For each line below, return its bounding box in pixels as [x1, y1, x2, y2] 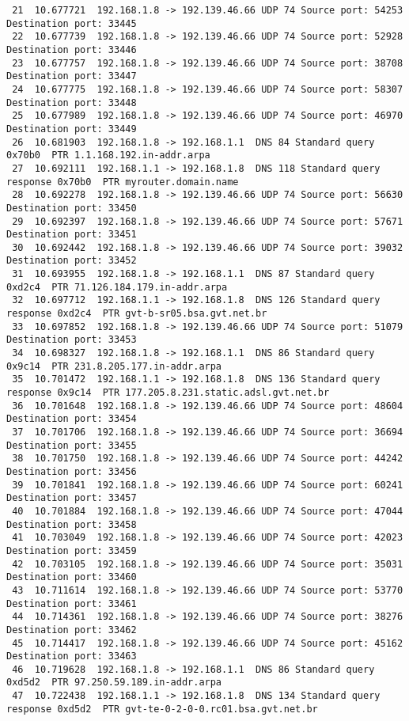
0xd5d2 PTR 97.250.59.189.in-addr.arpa [6, 677, 222, 689]
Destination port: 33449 [6, 123, 137, 135]
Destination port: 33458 [6, 518, 137, 530]
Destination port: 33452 [6, 255, 137, 267]
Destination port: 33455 [6, 439, 137, 451]
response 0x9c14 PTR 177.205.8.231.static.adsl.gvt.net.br [6, 387, 330, 399]
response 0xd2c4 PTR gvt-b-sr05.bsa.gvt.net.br [6, 308, 267, 320]
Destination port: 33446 [6, 44, 137, 55]
